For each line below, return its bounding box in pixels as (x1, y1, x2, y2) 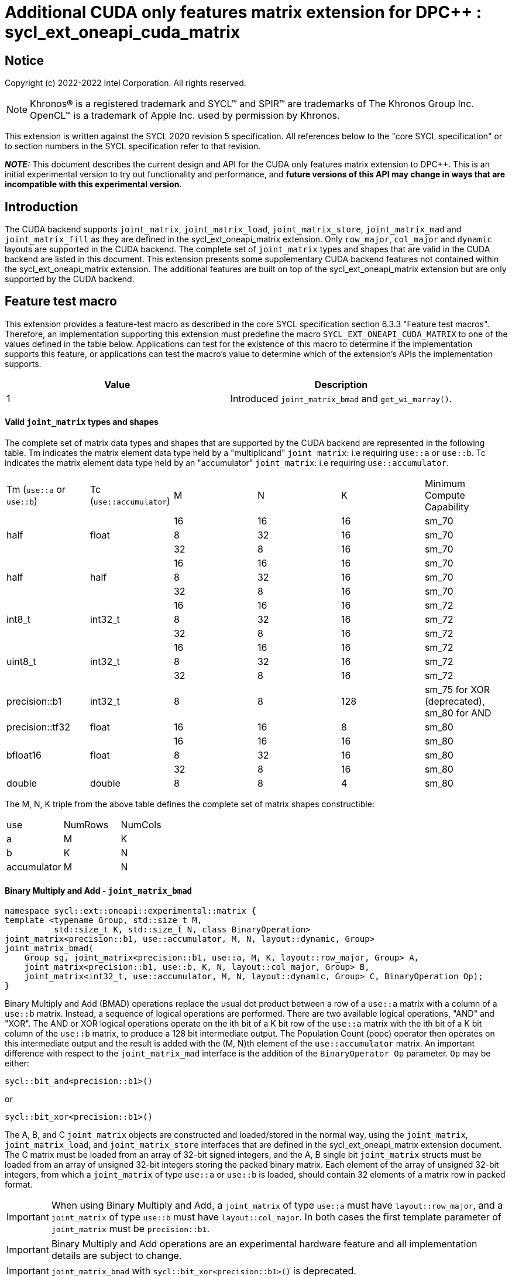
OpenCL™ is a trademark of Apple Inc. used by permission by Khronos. (30, 109, 340, 122)
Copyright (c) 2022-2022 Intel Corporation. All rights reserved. (5, 78, 246, 88)
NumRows (63, 819, 109, 831)
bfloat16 (6, 749, 42, 762)
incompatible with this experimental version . (5, 179, 182, 190)
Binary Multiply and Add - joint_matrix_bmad (5, 885, 192, 896)
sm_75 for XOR (424, 684, 490, 696)
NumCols (121, 819, 161, 831)
